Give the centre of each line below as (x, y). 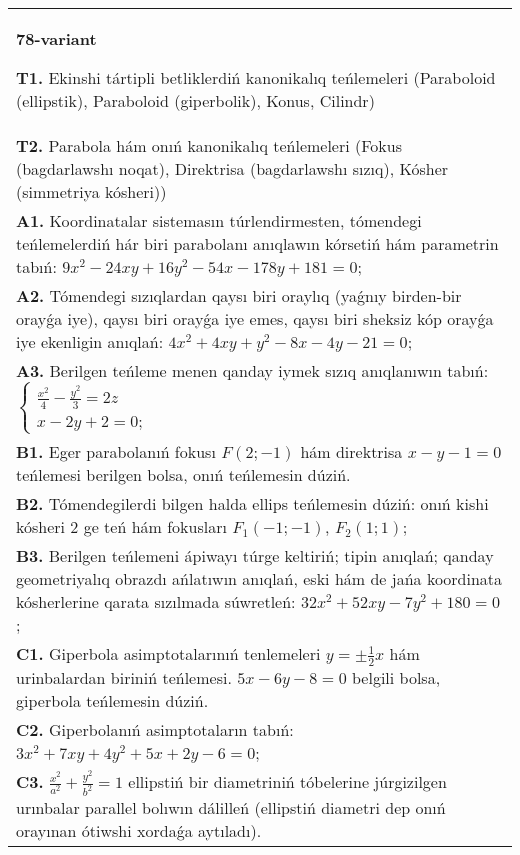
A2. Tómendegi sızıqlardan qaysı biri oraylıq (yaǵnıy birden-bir (239, 295)
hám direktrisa (351, 452)
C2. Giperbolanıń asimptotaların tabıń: (155, 729)
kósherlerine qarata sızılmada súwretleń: (156, 602)
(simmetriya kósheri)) (91, 191)
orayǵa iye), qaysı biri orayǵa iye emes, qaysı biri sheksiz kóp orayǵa (255, 318)
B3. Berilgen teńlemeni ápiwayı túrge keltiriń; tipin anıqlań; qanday (255, 556)
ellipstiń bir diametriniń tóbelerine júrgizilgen (287, 781)
